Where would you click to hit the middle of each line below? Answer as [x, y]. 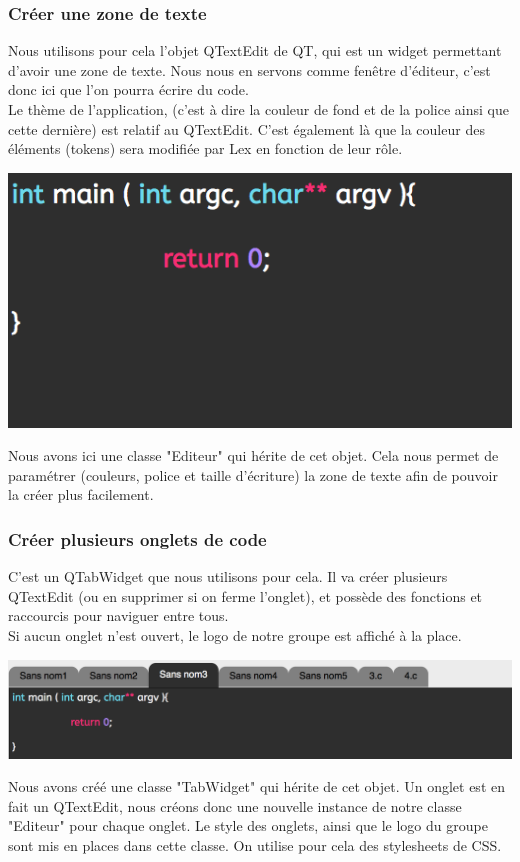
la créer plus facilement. [81, 494]
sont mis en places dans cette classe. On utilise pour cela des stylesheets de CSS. [255, 844]
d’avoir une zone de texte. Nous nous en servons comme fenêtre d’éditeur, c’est [249, 69]
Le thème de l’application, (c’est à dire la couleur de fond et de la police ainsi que [258, 109]
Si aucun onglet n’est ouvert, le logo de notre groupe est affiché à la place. [235, 634]
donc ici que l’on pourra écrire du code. [128, 89]
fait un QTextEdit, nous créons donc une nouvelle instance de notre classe [235, 805]
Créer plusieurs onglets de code [137, 538]
